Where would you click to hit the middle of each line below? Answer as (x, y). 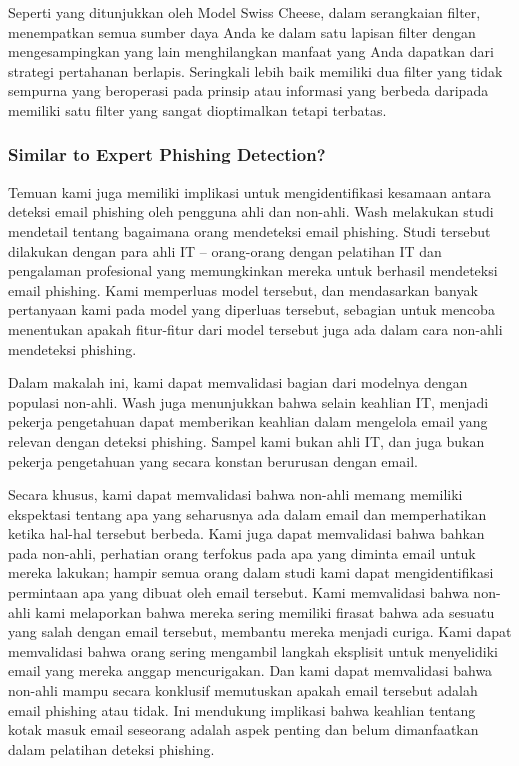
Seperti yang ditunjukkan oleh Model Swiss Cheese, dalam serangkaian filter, (244, 12)
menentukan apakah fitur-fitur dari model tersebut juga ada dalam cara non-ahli (255, 328)
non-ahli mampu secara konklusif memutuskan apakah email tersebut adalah (243, 690)
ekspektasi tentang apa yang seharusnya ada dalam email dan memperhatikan (247, 513)
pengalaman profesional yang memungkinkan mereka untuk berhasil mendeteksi (253, 270)
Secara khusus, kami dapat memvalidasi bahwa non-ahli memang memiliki (235, 494)
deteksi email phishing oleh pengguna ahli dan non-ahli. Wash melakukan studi (251, 211)
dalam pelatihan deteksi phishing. (111, 748)
